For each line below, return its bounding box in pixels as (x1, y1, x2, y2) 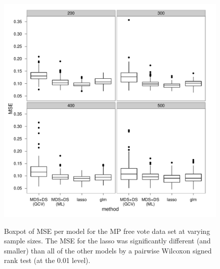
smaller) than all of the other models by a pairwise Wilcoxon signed (4, 245, 212, 255)
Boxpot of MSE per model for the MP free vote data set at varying (4, 225, 210, 236)
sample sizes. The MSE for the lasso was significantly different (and (4, 235, 211, 246)
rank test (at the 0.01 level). (4, 255, 90, 265)
